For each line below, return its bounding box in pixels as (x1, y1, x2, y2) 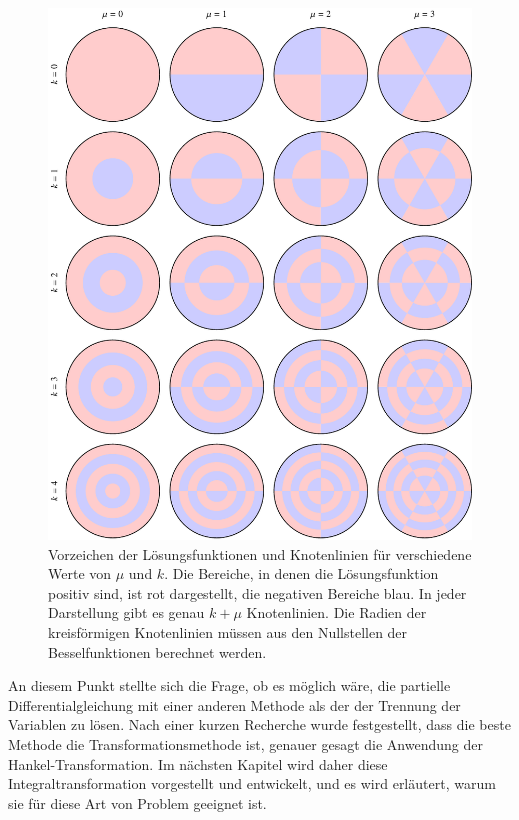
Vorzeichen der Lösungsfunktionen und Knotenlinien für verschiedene (48, 543, 472, 564)
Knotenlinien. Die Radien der (246, 602, 427, 623)
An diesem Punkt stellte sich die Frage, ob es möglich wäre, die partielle (8, 675, 451, 696)
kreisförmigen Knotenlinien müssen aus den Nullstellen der (48, 622, 408, 643)
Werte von (48, 563, 112, 584)
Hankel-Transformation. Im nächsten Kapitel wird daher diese (8, 753, 388, 774)
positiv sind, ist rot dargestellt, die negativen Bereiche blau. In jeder (48, 582, 467, 603)
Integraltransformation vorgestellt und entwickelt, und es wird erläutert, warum (8, 773, 496, 794)
